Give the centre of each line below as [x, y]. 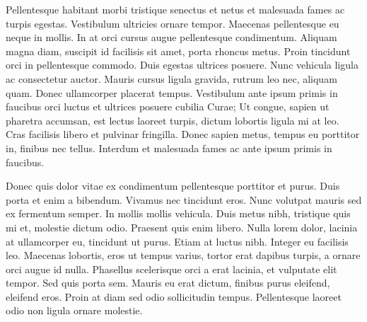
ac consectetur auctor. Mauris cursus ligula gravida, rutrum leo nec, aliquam [171, 78]
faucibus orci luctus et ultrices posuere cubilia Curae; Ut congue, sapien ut [168, 107]
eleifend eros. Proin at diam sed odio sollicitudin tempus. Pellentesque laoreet [174, 296]
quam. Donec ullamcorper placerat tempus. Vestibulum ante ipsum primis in [172, 92]
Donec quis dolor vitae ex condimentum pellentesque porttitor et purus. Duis [173, 186]
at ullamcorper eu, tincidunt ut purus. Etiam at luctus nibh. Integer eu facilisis [177, 241]
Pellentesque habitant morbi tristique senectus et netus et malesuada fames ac [175, 9]
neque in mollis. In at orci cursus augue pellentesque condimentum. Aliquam [171, 37]
